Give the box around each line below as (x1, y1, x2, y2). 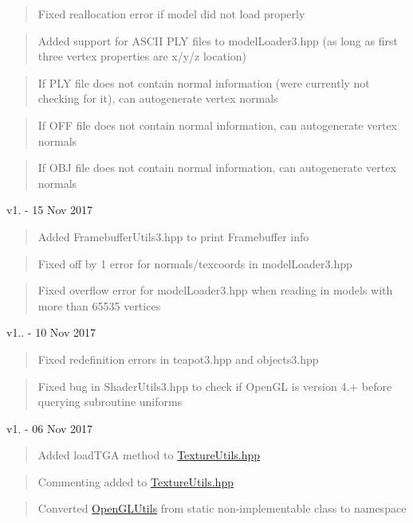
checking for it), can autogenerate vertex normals (37, 90, 278, 107)
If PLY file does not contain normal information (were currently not (37, 74, 370, 91)
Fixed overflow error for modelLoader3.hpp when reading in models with (37, 282, 393, 299)
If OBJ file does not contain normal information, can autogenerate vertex (37, 159, 396, 176)
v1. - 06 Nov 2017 (6, 420, 93, 436)
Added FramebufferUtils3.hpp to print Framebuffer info (37, 228, 309, 244)
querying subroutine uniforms (37, 393, 183, 410)
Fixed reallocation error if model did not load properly (37, 6, 305, 21)
